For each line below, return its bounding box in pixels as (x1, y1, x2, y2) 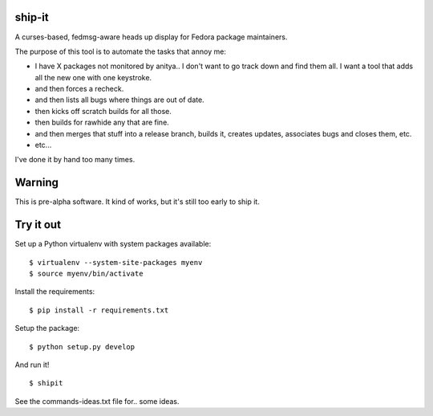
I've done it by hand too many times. (14, 155, 136, 165)
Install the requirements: (14, 287, 95, 296)
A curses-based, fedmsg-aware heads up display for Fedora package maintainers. (14, 32, 288, 42)
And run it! (14, 360, 50, 369)
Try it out (14, 218, 62, 232)
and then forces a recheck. (34, 84, 124, 94)
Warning (14, 176, 59, 190)
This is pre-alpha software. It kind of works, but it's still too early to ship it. (14, 197, 260, 206)
